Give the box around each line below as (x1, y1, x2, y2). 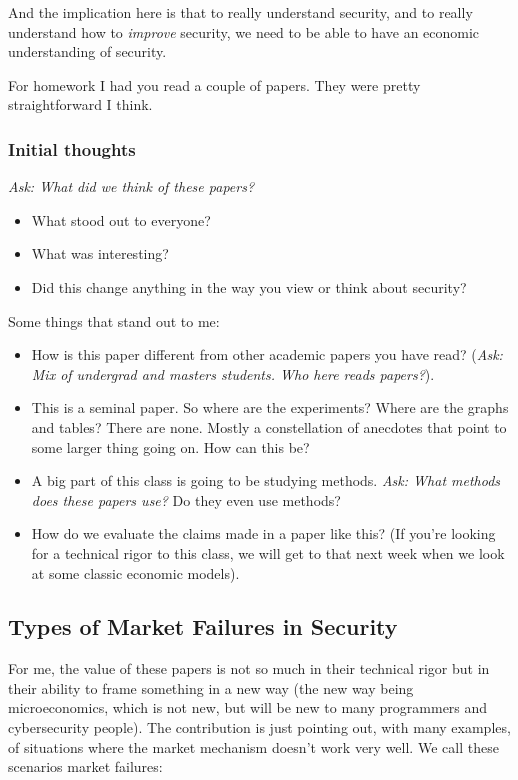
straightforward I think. (8, 94, 153, 115)
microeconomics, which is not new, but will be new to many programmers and (8, 697, 488, 718)
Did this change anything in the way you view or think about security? (31, 276, 467, 297)
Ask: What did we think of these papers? (8, 176, 255, 197)
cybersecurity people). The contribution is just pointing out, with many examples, (8, 717, 511, 738)
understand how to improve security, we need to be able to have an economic (8, 21, 480, 42)
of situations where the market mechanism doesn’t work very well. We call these (8, 736, 499, 757)
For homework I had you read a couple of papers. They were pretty (8, 74, 421, 95)
